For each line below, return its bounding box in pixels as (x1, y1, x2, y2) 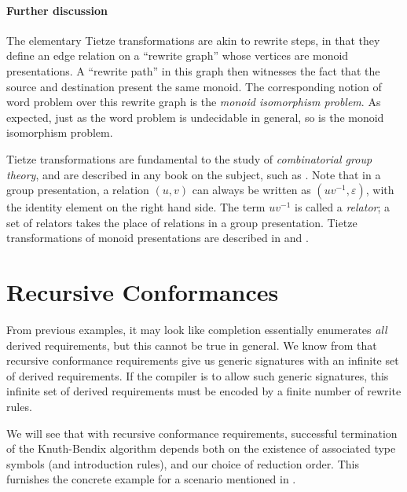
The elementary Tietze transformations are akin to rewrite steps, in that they (6, 31, 380, 48)
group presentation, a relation (6, 182, 149, 198)
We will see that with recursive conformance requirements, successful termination (6, 424, 398, 441)
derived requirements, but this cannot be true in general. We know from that (6, 336, 377, 353)
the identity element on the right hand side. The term (6, 199, 266, 215)
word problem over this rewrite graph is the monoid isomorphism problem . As (6, 94, 381, 110)
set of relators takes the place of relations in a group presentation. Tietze (6, 214, 357, 230)
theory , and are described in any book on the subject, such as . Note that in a (6, 166, 381, 182)
